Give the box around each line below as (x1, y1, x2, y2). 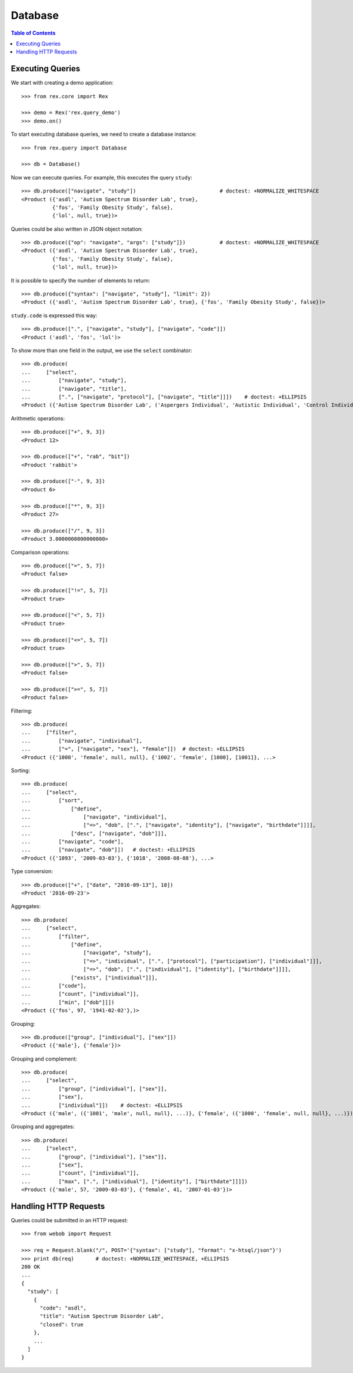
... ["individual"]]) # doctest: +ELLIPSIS (21, 1102, 183, 1109)
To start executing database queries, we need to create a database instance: (11, 131, 197, 138)
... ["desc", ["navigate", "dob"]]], (21, 830, 168, 837)
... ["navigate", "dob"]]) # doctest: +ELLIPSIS (21, 846, 195, 853)
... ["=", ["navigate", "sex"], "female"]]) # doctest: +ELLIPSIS (21, 746, 245, 753)
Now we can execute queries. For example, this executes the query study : (11, 174, 192, 181)
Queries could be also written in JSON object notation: (11, 225, 143, 232)
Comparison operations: (11, 548, 70, 556)
